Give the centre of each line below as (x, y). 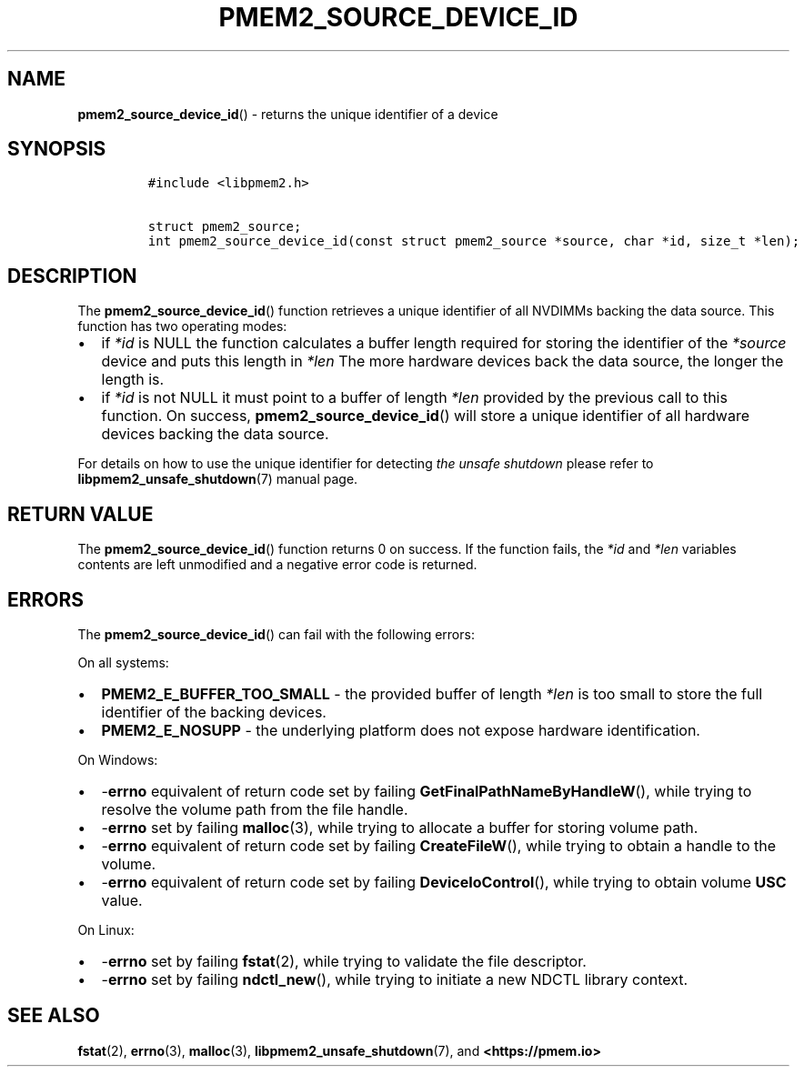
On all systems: (123, 662)
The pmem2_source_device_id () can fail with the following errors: (276, 634)
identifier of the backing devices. (214, 712)
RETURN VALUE (80, 514)
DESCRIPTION (72, 276)
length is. (133, 380)
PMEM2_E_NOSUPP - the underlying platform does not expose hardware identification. (401, 730)
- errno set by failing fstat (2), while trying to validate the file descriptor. (344, 961)
